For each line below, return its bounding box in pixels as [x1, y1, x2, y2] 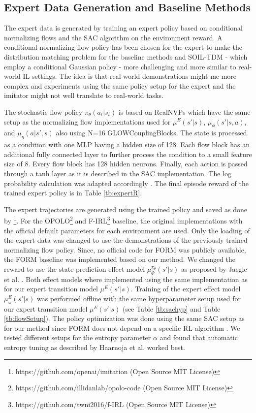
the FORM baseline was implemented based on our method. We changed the [4, 254, 236, 264]
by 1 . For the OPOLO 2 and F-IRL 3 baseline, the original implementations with [4, 214, 243, 225]
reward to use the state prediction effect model [4, 263, 145, 274]
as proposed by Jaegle [181, 263, 247, 274]
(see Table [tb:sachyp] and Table [123, 303, 221, 314]
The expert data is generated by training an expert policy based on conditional [4, 23, 243, 33]
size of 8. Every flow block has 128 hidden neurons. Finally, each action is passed [4, 159, 248, 169]
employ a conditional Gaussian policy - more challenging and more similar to [4, 61, 236, 71]
